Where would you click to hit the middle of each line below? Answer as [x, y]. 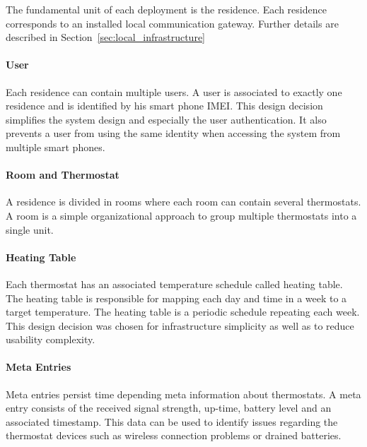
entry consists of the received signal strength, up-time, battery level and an [169, 408]
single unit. [30, 229]
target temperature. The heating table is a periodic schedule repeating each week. [183, 312]
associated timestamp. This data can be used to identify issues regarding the [172, 421]
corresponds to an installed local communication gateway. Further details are [172, 23]
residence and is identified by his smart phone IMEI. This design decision [164, 106]
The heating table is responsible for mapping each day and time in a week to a [176, 298]
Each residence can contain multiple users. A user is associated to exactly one [174, 91]
